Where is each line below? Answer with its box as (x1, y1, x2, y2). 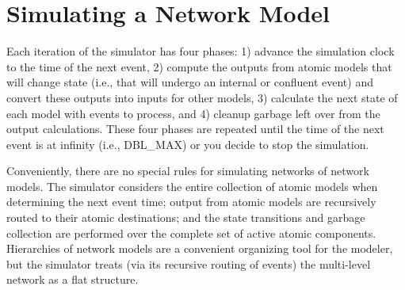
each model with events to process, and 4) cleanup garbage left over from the (6, 105, 380, 121)
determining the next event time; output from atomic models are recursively (6, 193, 376, 210)
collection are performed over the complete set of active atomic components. (6, 224, 376, 241)
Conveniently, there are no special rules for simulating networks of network (6, 162, 369, 179)
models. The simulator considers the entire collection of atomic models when (6, 177, 378, 194)
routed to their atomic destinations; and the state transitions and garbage (6, 209, 365, 226)
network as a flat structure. (6, 271, 139, 288)
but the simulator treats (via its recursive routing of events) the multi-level (6, 255, 371, 272)
